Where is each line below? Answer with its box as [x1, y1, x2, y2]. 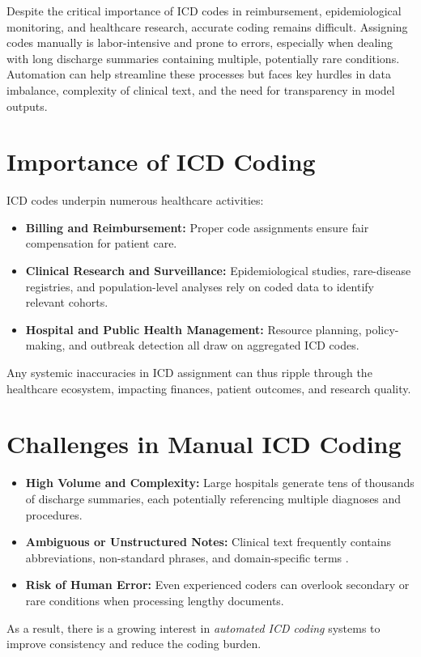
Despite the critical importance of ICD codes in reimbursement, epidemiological [6, 2, 402, 19]
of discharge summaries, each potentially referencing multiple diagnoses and [25, 490, 402, 507]
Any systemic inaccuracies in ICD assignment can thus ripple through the [6, 364, 372, 381]
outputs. [6, 97, 48, 114]
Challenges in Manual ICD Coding [6, 427, 402, 460]
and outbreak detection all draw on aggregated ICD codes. [69, 337, 359, 354]
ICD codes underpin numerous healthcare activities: [6, 192, 264, 209]
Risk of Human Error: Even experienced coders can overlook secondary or [25, 576, 410, 593]
